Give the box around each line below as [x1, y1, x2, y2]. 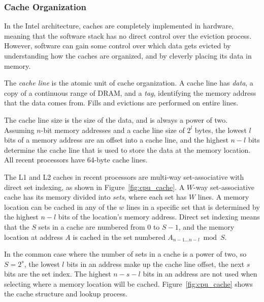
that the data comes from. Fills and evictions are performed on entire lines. [4, 97, 239, 108]
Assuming [4, 124, 35, 135]
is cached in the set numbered [73, 231, 166, 242]
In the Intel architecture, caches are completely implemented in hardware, [4, 20, 234, 31]
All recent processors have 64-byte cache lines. [4, 154, 148, 165]
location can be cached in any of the [4, 201, 117, 212]
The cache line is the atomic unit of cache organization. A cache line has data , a [4, 77, 253, 88]
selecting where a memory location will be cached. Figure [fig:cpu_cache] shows [4, 278, 253, 289]
